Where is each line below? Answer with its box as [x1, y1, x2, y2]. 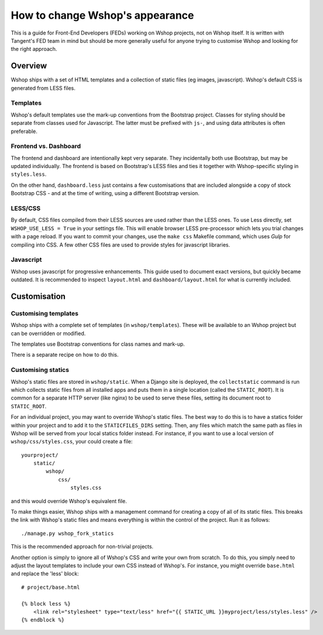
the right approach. [11, 46, 57, 53]
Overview [11, 61, 47, 71]
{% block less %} [21, 600, 71, 607]
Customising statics [11, 366, 70, 374]
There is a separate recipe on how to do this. [11, 351, 119, 359]
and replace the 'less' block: [11, 570, 79, 577]
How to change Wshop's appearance [11, 9, 194, 22]
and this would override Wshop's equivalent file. [11, 497, 127, 504]
